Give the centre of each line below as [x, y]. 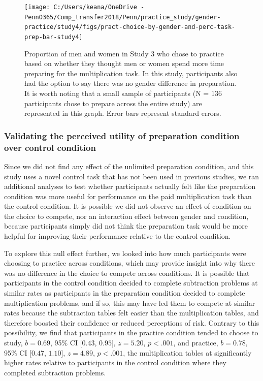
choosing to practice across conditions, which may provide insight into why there [130, 263]
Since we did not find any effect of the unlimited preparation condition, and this [129, 166]
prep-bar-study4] [54, 37]
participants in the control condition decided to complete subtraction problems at [131, 283]
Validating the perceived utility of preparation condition [122, 135]
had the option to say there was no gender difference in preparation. [130, 83]
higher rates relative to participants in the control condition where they [115, 362]
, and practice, [196, 343]
